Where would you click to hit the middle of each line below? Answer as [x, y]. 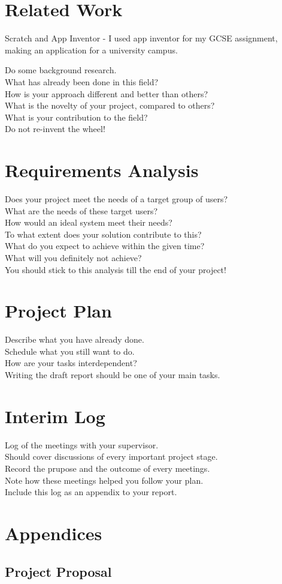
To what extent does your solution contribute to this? [103, 234]
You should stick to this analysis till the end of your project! [116, 269]
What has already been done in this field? [82, 81]
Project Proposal [58, 571]
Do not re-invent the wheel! [55, 129]
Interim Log [55, 416]
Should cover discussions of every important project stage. [111, 456]
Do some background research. [61, 70]
